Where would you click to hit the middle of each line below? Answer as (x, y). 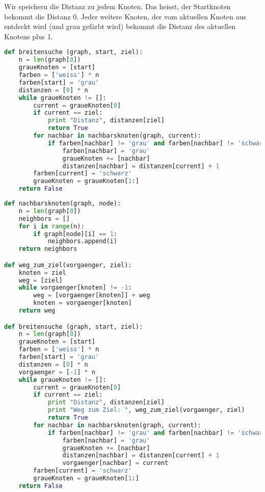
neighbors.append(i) (82, 241)
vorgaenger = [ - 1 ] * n (57, 372)
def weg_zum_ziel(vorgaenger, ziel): (68, 265)
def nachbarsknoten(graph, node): (63, 203)
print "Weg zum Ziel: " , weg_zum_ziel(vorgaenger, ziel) (146, 410)
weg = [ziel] (41, 280)
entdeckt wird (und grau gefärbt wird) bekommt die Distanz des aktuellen (120, 26)
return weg (37, 311)
